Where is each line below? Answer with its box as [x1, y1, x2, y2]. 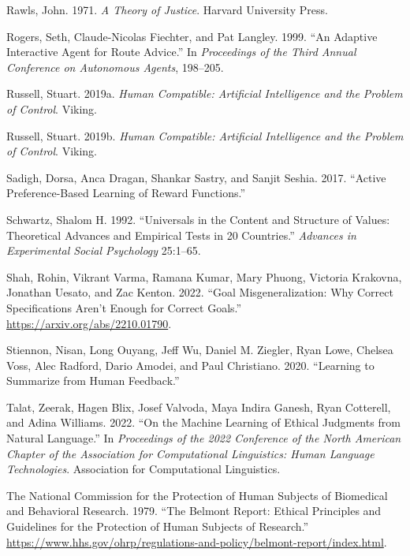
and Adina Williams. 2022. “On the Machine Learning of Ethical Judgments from [6, 414, 401, 431]
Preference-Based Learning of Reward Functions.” [6, 185, 246, 201]
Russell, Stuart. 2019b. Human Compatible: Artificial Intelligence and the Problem [6, 127, 404, 144]
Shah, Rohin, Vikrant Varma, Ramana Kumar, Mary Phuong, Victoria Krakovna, [6, 268, 402, 285]
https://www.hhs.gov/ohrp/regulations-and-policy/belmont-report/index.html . [6, 533, 387, 550]
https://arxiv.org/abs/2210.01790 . [6, 315, 172, 331]
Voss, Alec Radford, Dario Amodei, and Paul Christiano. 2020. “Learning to [6, 356, 375, 373]
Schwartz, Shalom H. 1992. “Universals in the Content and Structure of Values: [6, 211, 390, 227]
